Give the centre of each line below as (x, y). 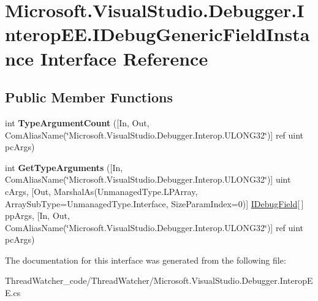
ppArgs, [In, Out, (37, 215)
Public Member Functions (89, 97)
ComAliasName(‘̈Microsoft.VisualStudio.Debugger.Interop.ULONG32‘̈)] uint (148, 179)
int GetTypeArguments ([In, (64, 167)
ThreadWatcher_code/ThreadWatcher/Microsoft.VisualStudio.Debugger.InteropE (159, 280)
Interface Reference (124, 58)
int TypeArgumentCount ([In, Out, (77, 122)
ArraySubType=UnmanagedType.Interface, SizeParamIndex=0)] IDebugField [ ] (154, 203)
